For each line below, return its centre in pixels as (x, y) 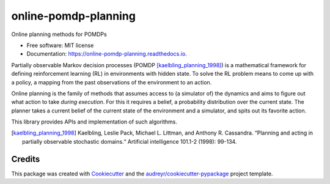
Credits (26, 159)
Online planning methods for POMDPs (59, 34)
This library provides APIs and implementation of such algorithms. (94, 122)
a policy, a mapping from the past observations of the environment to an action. (112, 82)
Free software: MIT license (60, 45)
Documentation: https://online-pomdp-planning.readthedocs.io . (107, 54)
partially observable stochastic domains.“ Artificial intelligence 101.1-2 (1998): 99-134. (130, 141)
